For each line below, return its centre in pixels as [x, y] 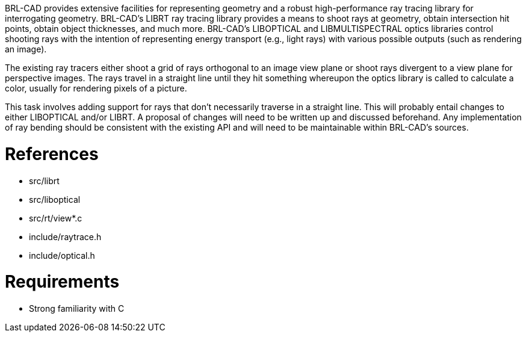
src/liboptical [55, 199]
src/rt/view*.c [56, 218]
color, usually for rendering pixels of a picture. [96, 88]
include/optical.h [62, 255]
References [52, 154]
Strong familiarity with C [77, 308]
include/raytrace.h [65, 237]
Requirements [62, 282]
